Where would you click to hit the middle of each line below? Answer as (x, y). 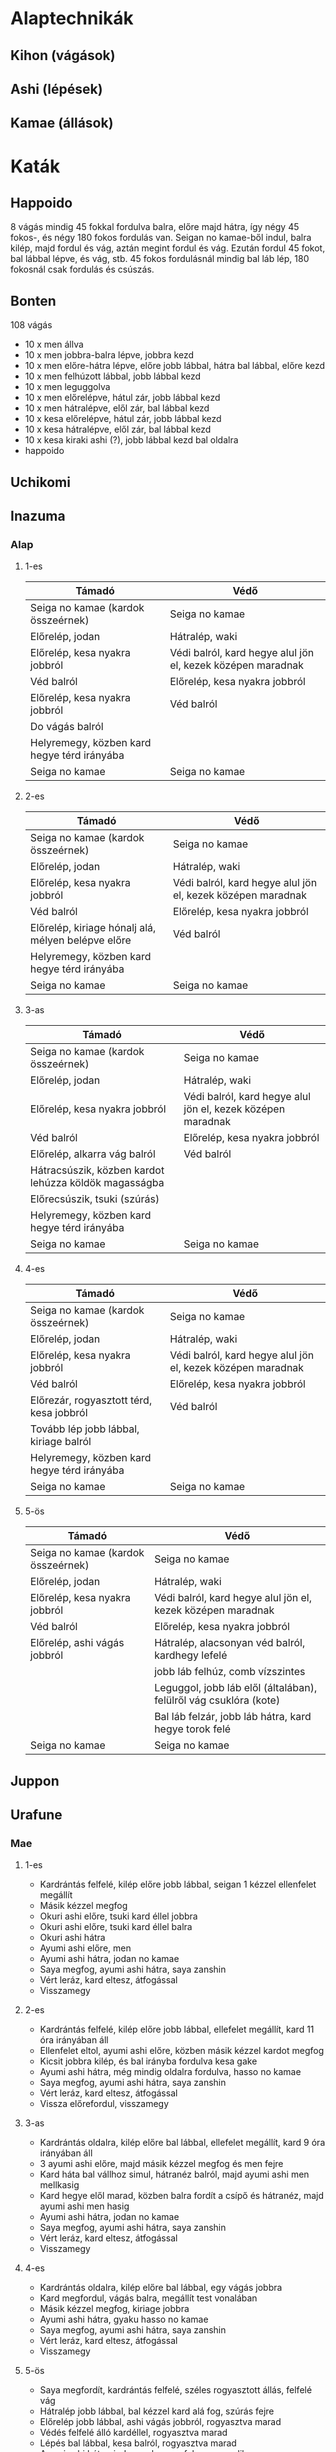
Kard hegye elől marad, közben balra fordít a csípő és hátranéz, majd (181, 2196)
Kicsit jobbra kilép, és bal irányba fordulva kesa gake (148, 2061)
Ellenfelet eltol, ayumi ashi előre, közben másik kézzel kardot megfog (182, 2051)
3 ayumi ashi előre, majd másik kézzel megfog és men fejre (161, 2164)
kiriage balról (60, 1442)
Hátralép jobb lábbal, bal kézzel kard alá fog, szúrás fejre (157, 2411)
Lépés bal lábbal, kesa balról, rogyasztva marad (138, 2443)
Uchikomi (40, 482)
